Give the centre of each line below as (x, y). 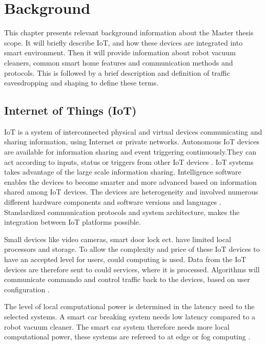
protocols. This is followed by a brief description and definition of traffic (117, 72)
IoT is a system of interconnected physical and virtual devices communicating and (133, 131)
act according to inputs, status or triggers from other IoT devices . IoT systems (129, 161)
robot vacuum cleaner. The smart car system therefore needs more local (117, 326)
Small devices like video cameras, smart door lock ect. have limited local (118, 239)
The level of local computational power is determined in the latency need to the (129, 306)
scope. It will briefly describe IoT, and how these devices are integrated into (124, 42)
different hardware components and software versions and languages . (113, 202)
